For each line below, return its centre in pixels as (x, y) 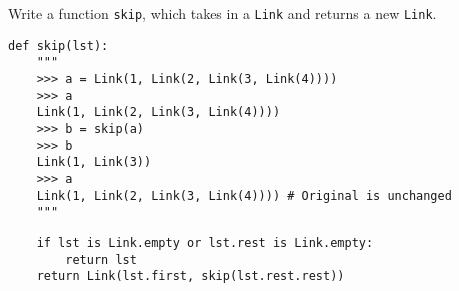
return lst (101, 259)
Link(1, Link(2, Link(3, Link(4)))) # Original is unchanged (244, 195)
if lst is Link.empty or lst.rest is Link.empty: (205, 242)
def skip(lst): (58, 45)
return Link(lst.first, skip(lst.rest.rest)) (190, 276)
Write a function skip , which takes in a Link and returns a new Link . (222, 13)
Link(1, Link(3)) (94, 162)
